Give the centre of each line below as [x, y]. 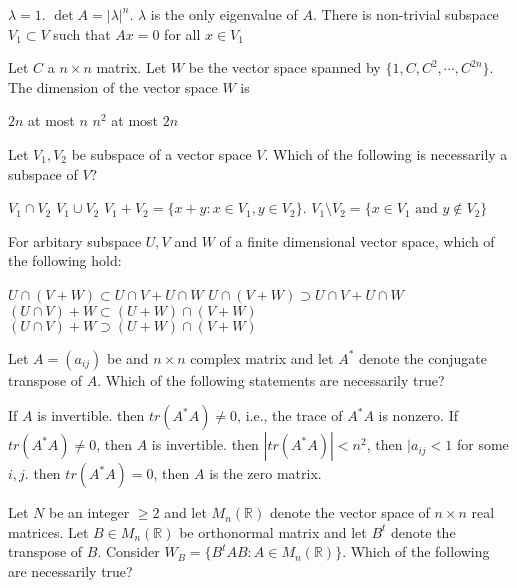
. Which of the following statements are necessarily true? [271, 379]
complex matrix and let [262, 357]
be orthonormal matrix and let [273, 531]
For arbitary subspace [75, 240]
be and [127, 357]
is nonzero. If [418, 415]
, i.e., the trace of [290, 415]
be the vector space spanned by [284, 67]
